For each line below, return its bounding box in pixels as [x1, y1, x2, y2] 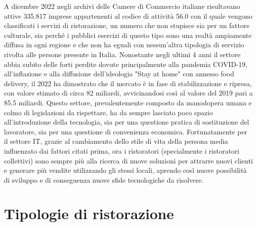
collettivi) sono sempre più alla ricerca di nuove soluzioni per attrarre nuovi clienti [4, 155, 253, 165]
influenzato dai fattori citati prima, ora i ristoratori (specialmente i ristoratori [4, 145, 240, 156]
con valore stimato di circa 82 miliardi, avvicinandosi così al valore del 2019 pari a [4, 88, 253, 98]
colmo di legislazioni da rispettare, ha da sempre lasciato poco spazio [4, 107, 213, 117]
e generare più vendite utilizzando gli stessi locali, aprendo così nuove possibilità [4, 165, 247, 175]
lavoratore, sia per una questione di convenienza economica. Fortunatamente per [4, 126, 248, 136]
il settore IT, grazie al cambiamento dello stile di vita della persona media [4, 136, 228, 146]
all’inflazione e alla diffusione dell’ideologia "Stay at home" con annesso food [4, 68, 234, 79]
